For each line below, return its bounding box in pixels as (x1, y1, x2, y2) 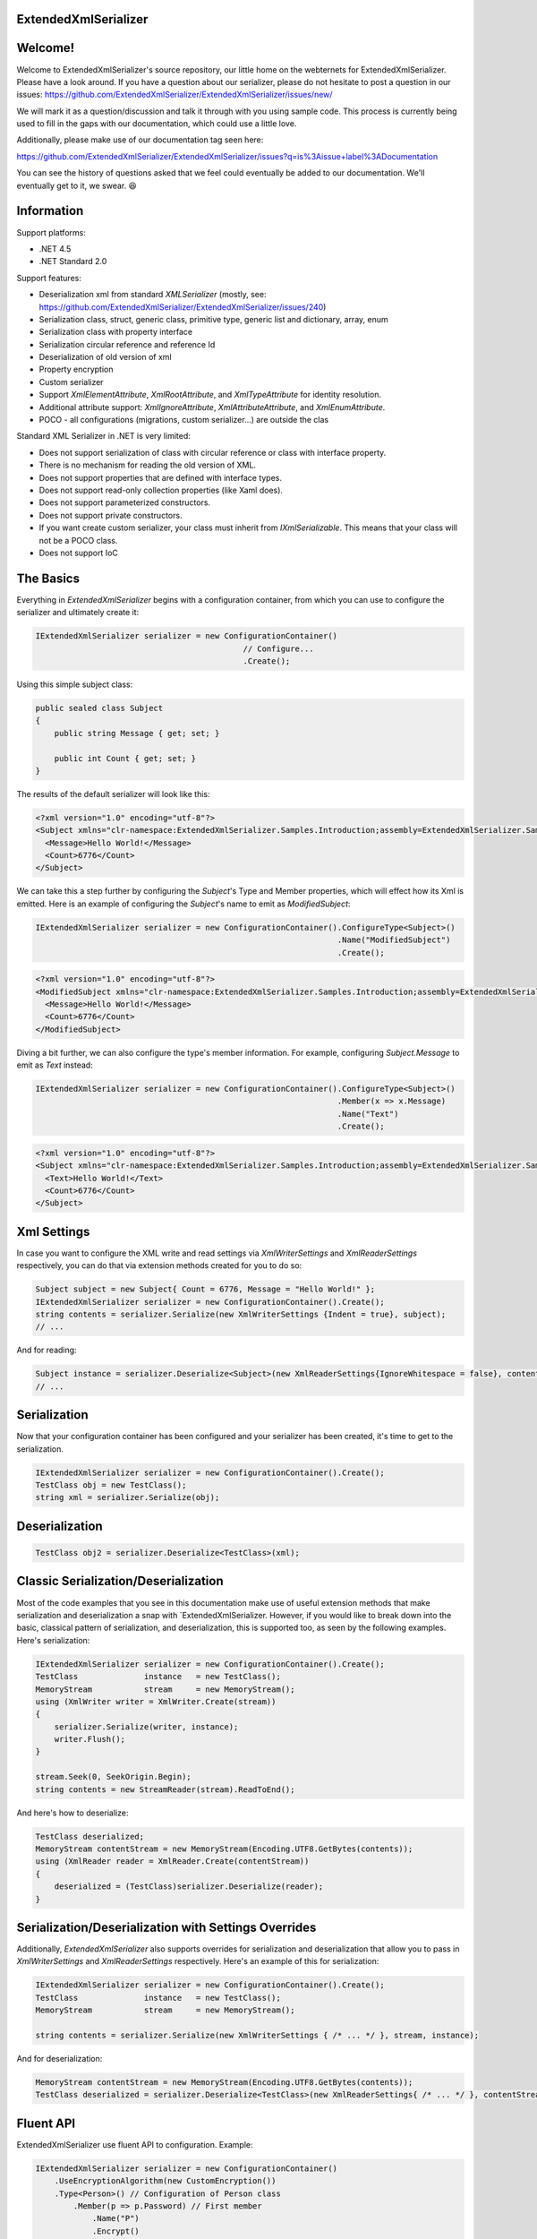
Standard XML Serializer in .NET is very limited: (16, 431, 192, 442)
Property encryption (38, 364, 114, 375)
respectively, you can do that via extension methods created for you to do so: (16, 1260, 303, 1271)
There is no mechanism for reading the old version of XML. (38, 459, 257, 470)
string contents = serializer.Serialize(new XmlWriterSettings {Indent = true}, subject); (35, 1309, 447, 1320)
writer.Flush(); (54, 1734, 125, 1745)
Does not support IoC (38, 547, 118, 558)
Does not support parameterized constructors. (38, 497, 210, 508)
